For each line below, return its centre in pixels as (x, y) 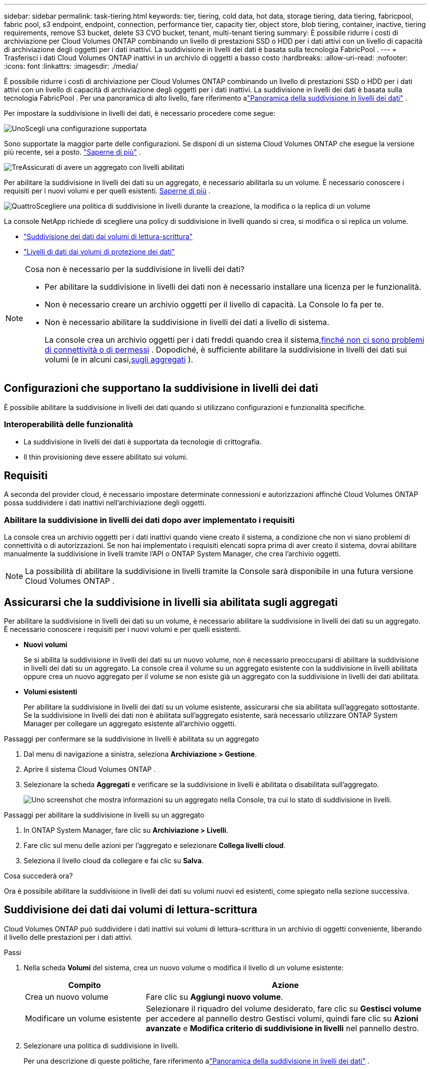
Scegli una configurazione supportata (86, 128)
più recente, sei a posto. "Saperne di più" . (72, 152)
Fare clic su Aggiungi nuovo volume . (215, 997)
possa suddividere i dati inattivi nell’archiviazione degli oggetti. (105, 503)
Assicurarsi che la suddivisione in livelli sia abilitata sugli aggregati (171, 602)
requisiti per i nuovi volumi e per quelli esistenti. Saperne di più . (107, 191)
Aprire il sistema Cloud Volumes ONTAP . (90, 769)
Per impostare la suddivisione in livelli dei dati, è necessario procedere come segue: (140, 113)
